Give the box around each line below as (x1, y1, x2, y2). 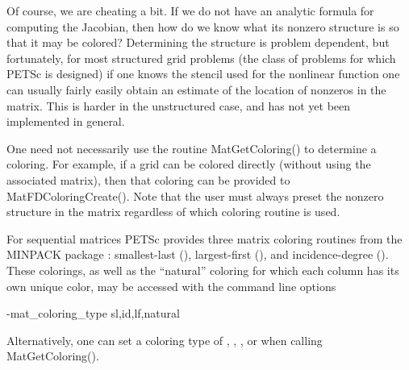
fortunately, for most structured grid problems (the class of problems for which (6, 49, 396, 66)
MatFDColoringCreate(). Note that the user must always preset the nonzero (6, 187, 384, 204)
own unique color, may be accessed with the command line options (6, 277, 336, 294)
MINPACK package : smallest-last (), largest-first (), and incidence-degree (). (6, 246, 389, 263)
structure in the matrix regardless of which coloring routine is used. (6, 203, 340, 220)
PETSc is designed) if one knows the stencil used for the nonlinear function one (6, 65, 400, 82)
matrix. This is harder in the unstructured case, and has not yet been (6, 97, 351, 114)
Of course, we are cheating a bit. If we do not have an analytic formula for (6, 2, 374, 19)
